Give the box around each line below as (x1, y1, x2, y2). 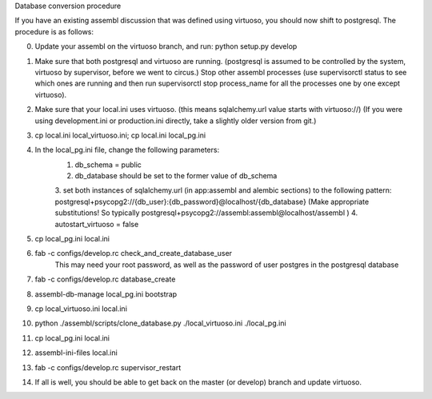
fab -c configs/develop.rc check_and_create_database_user (34, 249, 232, 258)
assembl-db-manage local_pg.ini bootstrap (34, 289, 178, 299)
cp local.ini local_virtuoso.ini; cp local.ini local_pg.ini (34, 130, 206, 140)
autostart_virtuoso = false (54, 219, 139, 229)
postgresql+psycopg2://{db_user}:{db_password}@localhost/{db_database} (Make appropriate (54, 197, 370, 206)
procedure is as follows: (14, 26, 94, 36)
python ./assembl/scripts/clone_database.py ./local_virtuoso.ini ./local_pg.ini (34, 318, 287, 328)
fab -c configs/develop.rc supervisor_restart (34, 362, 182, 372)
